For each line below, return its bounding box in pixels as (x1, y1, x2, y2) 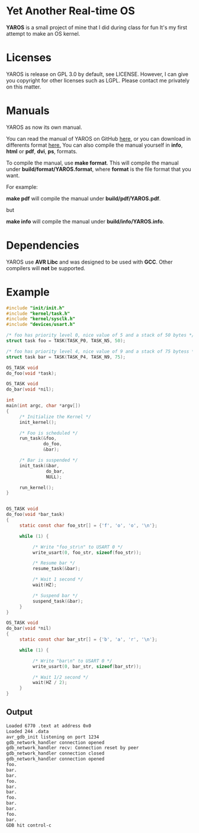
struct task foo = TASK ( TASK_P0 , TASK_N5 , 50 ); (6, 338, 126, 344)
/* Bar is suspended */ (19, 457, 78, 464)
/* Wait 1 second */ (32, 577, 84, 582)
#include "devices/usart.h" (6, 322, 76, 328)
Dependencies (6, 239, 79, 252)
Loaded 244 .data (6, 729, 49, 734)
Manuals (6, 104, 50, 118)
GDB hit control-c (6, 822, 52, 828)
